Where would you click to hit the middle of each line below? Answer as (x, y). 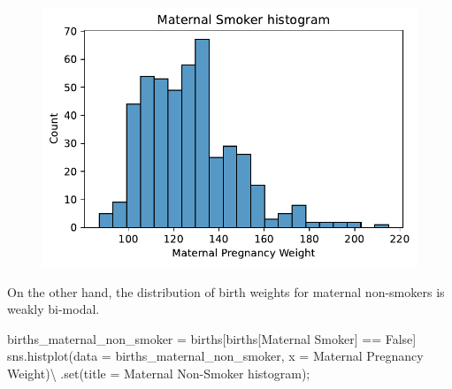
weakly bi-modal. (54, 309)
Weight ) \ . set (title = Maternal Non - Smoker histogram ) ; (159, 373)
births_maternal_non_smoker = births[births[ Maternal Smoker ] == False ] (212, 338)
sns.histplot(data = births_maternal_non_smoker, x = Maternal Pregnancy (215, 356)
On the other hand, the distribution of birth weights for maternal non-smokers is (226, 291)
